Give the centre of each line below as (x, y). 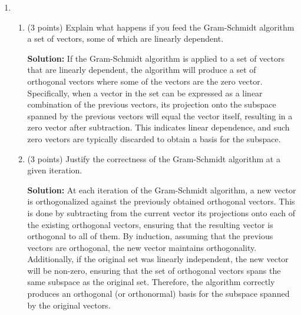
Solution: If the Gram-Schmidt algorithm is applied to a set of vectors (156, 58)
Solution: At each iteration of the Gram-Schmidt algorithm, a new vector (162, 190)
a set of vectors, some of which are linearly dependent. (125, 38)
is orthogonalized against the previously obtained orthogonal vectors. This (161, 201)
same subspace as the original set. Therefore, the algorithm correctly (151, 282)
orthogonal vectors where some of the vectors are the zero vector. (145, 81)
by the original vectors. (69, 305)
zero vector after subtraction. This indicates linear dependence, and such (158, 127)
